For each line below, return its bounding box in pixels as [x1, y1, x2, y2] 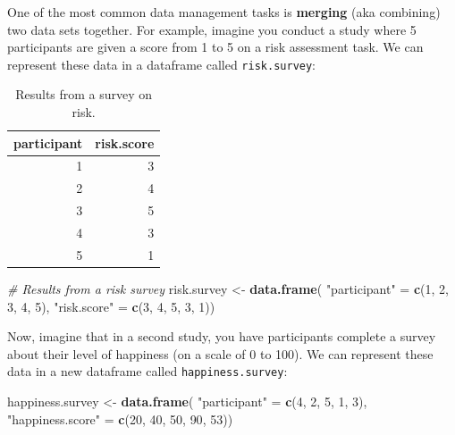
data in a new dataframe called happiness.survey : [7, 362, 288, 381]
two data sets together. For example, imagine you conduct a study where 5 [7, 20, 417, 38]
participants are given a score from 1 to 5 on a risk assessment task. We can [7, 38, 424, 56]
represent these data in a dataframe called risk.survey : [7, 54, 316, 73]
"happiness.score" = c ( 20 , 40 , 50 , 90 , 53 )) [7, 409, 233, 428]
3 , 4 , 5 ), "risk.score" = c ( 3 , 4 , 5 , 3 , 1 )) [7, 297, 215, 315]
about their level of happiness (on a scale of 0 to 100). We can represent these [7, 344, 434, 363]
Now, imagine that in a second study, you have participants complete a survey [7, 327, 436, 346]
